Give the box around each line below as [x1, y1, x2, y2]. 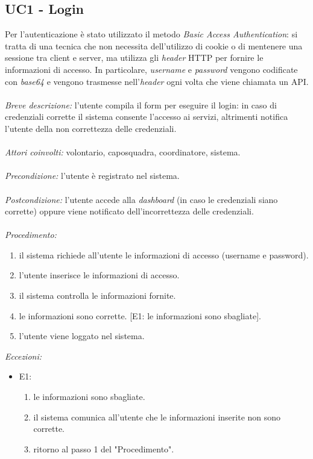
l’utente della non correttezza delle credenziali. [5, 122, 177, 134]
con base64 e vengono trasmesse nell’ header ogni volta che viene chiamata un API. [5, 75, 309, 87]
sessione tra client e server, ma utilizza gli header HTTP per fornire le [5, 51, 264, 64]
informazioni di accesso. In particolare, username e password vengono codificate [5, 63, 298, 75]
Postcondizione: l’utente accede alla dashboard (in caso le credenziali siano [5, 193, 278, 205]
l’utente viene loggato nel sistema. [19, 329, 145, 342]
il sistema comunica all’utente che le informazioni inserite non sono [33, 410, 281, 423]
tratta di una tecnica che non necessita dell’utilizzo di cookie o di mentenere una [5, 39, 303, 52]
